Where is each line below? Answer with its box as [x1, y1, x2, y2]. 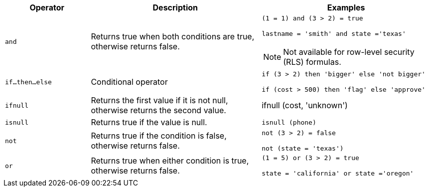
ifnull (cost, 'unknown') [262, 100, 348, 110]
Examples [327, 2, 365, 12]
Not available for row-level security [283, 47, 415, 57]
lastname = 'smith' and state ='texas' [262, 30, 406, 37]
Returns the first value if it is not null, [91, 95, 228, 105]
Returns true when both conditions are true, [91, 31, 255, 41]
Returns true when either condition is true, [91, 156, 249, 166]
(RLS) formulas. [283, 57, 341, 67]
